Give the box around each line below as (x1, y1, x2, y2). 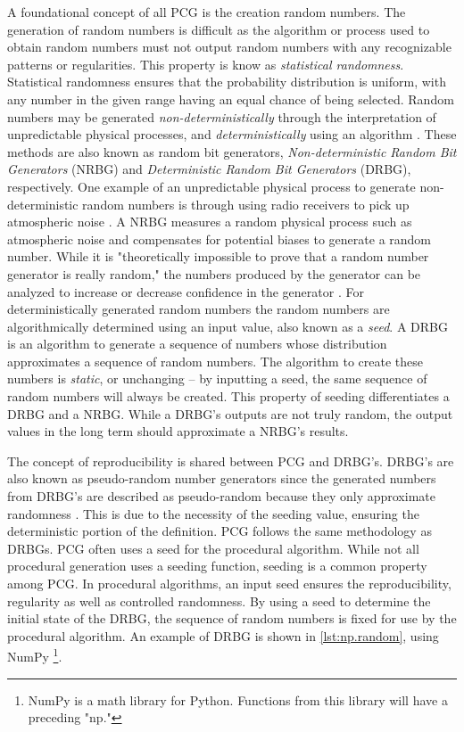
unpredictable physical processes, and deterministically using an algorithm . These (7, 125, 457, 144)
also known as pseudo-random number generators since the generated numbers (7, 469, 436, 488)
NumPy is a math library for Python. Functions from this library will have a (28, 690, 448, 709)
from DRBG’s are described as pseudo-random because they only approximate (7, 487, 435, 506)
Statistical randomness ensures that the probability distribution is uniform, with (7, 72, 446, 91)
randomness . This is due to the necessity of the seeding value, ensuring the (7, 504, 419, 522)
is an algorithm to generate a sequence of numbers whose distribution (7, 334, 387, 353)
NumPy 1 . (7, 645, 62, 666)
